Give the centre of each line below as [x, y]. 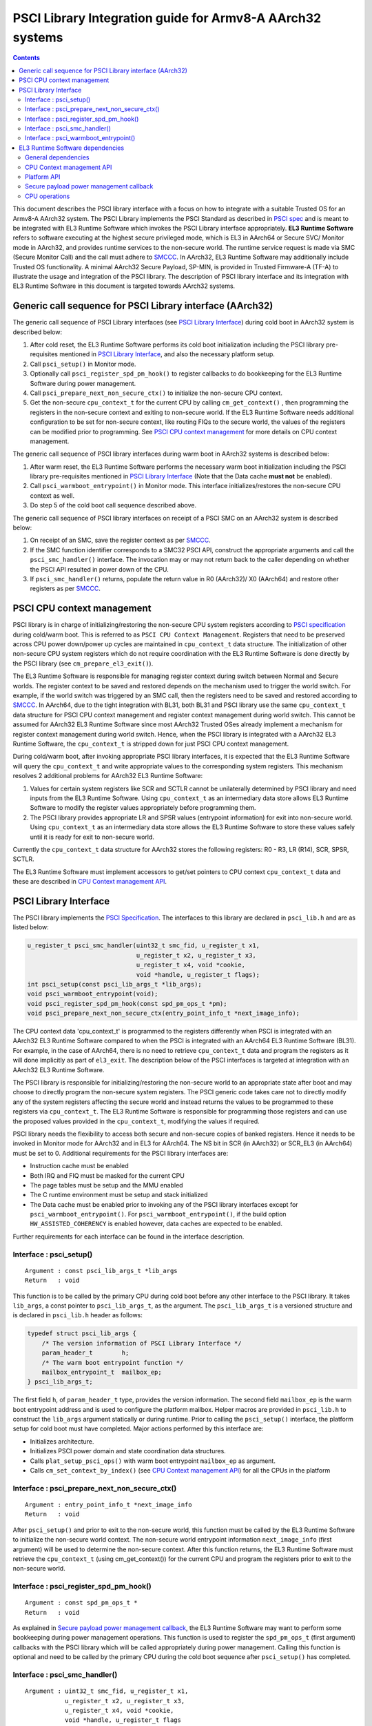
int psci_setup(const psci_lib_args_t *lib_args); [115, 984]
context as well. [52, 495]
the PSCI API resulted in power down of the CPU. [99, 569]
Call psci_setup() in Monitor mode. [83, 364]
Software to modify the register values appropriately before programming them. [143, 808]
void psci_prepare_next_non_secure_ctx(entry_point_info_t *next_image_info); [163, 1014]
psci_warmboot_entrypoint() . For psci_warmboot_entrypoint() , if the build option [158, 1214]
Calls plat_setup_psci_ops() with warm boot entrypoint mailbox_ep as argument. [153, 1461]
